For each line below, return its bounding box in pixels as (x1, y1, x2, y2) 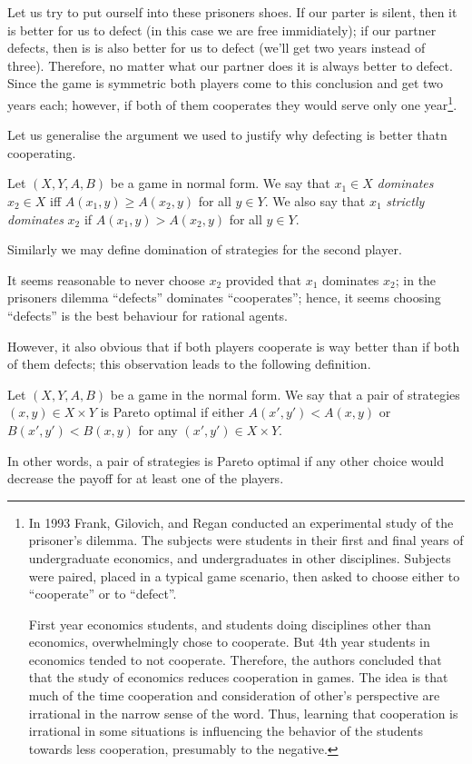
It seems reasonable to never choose (7, 270, 205, 289)
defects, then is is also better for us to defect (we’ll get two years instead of (7, 38, 426, 57)
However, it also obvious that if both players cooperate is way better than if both (7, 336, 460, 355)
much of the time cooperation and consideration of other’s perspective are (28, 686, 440, 705)
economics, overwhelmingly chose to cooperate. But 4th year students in (28, 632, 430, 651)
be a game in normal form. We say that (110, 174, 330, 193)
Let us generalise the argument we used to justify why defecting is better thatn (7, 125, 447, 144)
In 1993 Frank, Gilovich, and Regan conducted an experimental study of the (28, 512, 454, 531)
